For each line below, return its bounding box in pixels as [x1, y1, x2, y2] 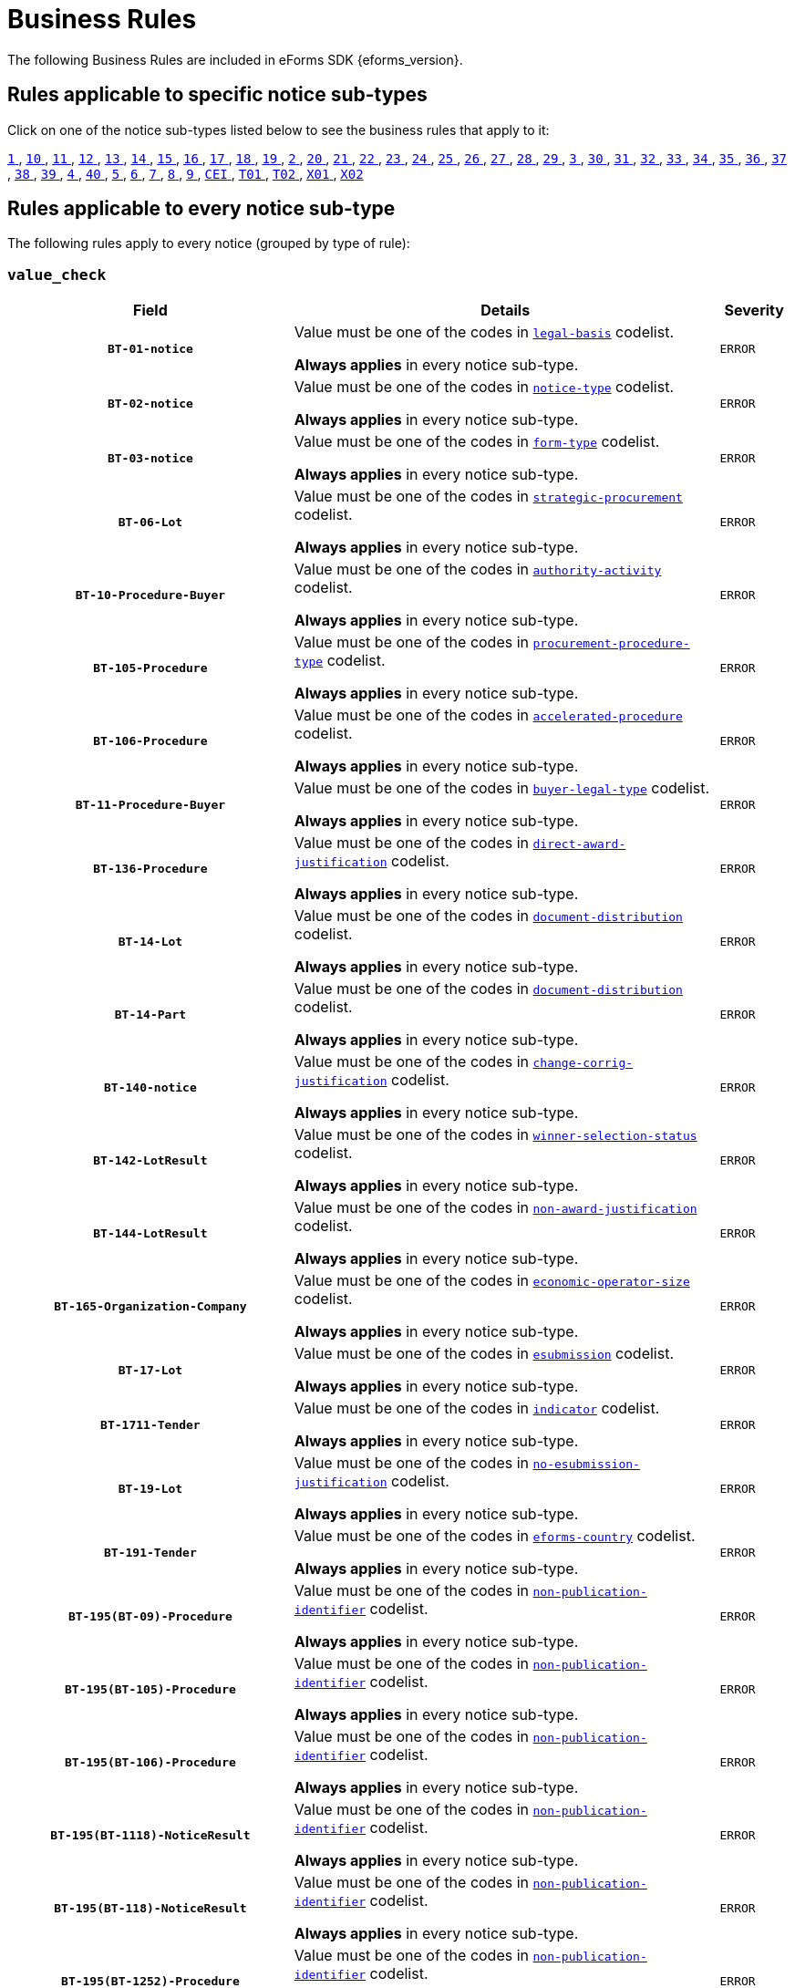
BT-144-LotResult [93, 1226, 208, 1240]
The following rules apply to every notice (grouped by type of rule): [7, 235, 410, 252]
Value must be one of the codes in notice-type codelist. [294, 378, 675, 397]
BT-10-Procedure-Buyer [75, 587, 226, 602]
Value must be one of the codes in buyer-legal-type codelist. [294, 779, 710, 798]
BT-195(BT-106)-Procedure [64, 1755, 236, 1769]
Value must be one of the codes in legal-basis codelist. [294, 323, 675, 342]
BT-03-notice [107, 450, 193, 465]
